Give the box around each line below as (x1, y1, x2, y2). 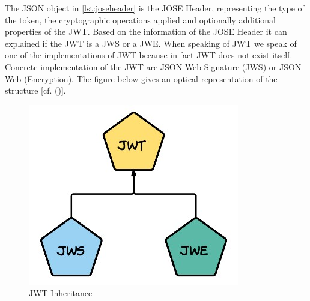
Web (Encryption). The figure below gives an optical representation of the (5, 72, 278, 85)
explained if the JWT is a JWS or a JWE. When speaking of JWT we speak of (5, 37, 297, 49)
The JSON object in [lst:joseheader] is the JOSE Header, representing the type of (5, 2, 305, 14)
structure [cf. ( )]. (5, 84, 66, 97)
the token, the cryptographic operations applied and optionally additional (5, 13, 276, 26)
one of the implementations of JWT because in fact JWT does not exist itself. (5, 49, 293, 61)
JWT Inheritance (29, 287, 93, 299)
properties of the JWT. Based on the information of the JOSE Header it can (5, 25, 287, 38)
